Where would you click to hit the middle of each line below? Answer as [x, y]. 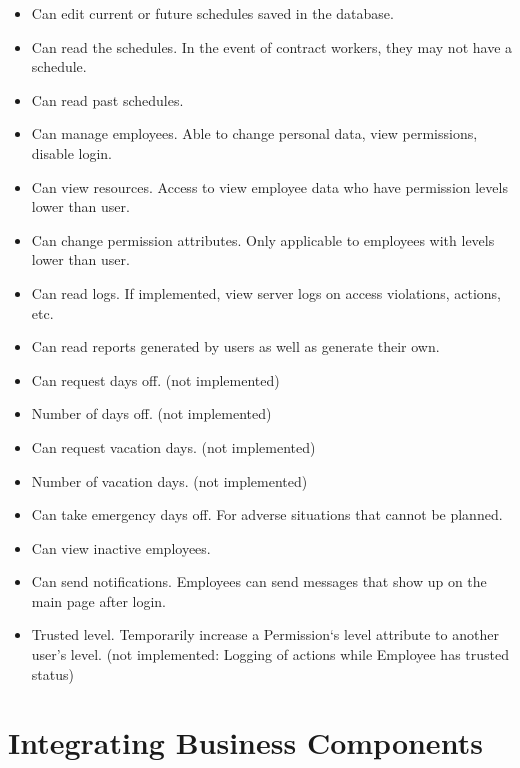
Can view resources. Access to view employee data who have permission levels [269, 186]
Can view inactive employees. [121, 547]
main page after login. [99, 600]
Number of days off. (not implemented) [151, 413]
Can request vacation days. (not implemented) [173, 446]
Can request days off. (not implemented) [155, 379]
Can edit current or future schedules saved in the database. [212, 13]
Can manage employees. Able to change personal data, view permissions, [254, 133]
